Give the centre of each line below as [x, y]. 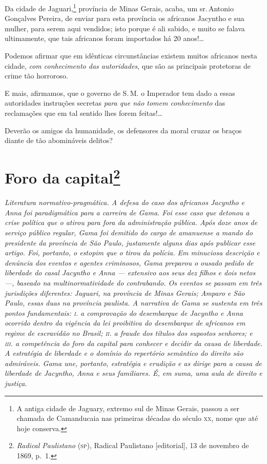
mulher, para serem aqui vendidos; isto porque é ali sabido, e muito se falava [125, 28]
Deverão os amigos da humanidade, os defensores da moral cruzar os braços [123, 130]
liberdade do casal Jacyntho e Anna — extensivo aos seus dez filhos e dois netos [130, 273]
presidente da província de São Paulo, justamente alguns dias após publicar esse [130, 242]
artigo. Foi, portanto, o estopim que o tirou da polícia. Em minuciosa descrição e [132, 253]
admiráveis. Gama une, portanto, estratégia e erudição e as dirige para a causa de [133, 363]
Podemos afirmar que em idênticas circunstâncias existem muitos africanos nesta [131, 56]
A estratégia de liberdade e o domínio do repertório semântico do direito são [124, 353]
